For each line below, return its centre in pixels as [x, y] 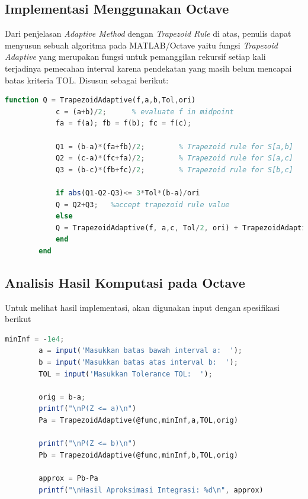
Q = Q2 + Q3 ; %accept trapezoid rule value [142, 205]
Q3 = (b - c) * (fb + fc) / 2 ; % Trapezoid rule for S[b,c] [174, 170]
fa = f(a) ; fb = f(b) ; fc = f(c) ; [123, 123]
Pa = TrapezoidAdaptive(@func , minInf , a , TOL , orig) [138, 421]
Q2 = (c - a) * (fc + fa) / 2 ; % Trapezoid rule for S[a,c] [174, 158]
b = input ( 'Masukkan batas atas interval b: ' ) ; [138, 363]
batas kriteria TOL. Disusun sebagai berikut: [87, 80]
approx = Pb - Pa [68, 478]
